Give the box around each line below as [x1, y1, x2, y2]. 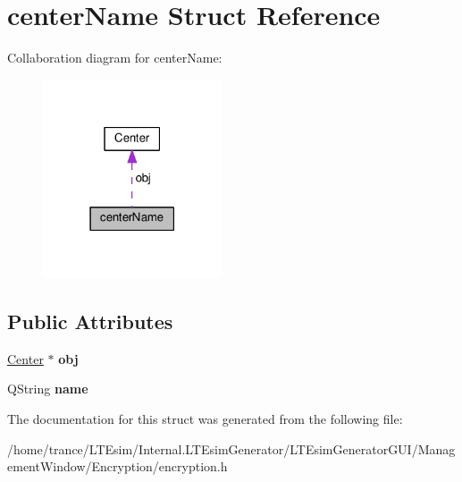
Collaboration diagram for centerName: [7, 48, 223, 67]
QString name [7, 379, 88, 398]
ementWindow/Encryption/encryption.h [7, 457, 228, 476]
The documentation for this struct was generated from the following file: [7, 410, 403, 428]
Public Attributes [7, 308, 173, 335]
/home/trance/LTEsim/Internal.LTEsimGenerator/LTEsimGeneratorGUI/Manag [7, 439, 456, 458]
